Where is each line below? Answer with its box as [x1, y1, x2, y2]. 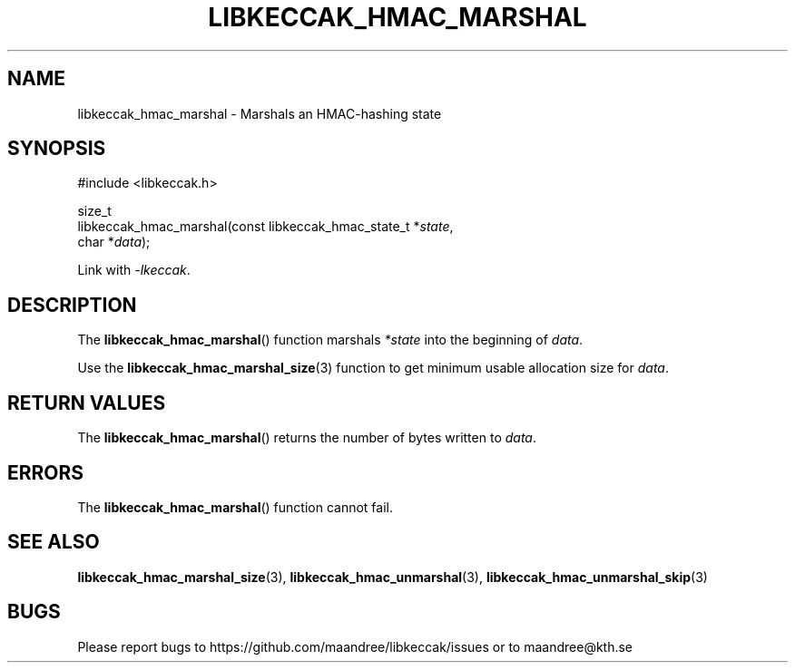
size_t [77, 203, 112, 219]
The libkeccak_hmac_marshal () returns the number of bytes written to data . [77, 430, 536, 446]
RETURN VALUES [7, 391, 166, 414]
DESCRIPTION [7, 293, 137, 316]
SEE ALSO [7, 530, 100, 554]
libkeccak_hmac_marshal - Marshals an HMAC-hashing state [77, 105, 442, 121]
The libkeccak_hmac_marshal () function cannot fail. [77, 499, 393, 515]
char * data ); [77, 234, 151, 250]
